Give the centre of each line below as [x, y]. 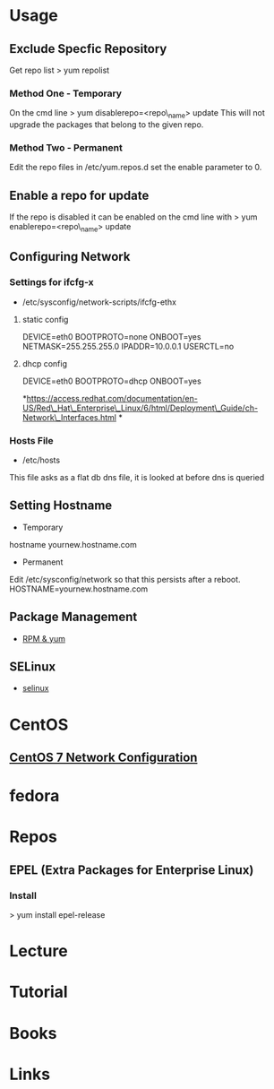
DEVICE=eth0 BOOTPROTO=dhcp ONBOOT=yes [111, 381]
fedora [34, 796]
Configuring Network [70, 257]
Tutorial [39, 992]
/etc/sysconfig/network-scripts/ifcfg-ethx [99, 302]
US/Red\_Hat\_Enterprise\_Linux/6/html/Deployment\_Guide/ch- [140, 408]
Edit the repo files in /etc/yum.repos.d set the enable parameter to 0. [136, 168]
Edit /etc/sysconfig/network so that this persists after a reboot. [125, 579]
